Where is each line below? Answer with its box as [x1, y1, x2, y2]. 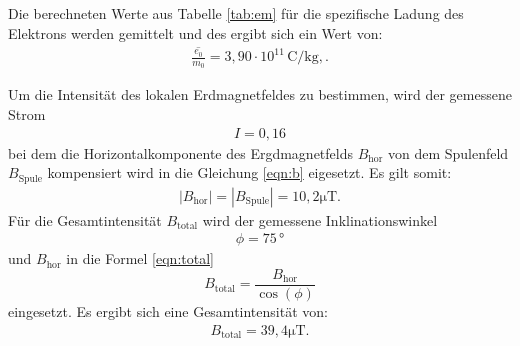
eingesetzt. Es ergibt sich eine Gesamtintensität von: [8, 300, 328, 321]
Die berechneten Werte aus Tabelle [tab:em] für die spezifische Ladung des [8, 3, 464, 23]
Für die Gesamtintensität [8, 209, 162, 230]
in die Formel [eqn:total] [66, 248, 214, 269]
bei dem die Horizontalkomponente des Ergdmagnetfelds [8, 142, 353, 163]
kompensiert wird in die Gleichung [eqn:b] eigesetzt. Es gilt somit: [47, 162, 452, 183]
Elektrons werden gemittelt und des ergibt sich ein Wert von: [8, 22, 383, 43]
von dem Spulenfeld [387, 142, 509, 163]
